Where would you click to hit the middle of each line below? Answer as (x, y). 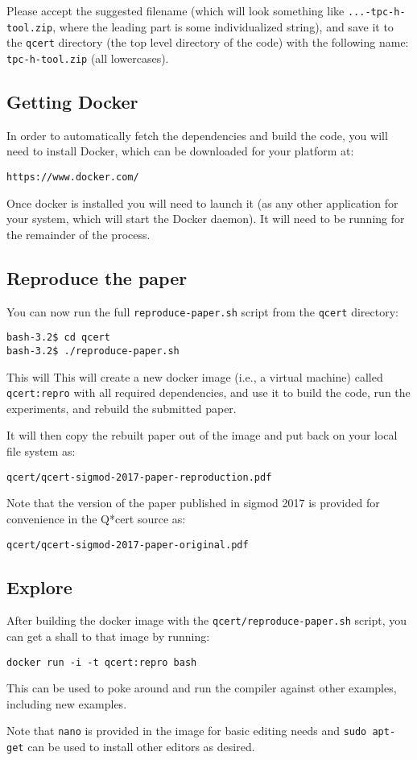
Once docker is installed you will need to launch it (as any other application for (202, 202)
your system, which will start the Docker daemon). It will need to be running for (206, 219)
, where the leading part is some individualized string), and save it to (223, 26)
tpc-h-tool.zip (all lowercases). (88, 58)
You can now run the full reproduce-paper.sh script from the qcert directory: (202, 311)
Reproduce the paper (97, 277)
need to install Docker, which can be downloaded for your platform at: (180, 151)
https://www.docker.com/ (73, 178)
